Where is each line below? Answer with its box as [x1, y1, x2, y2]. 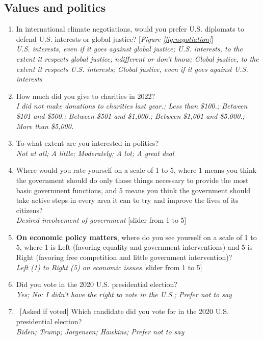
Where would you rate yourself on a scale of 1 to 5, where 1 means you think [16, 165, 257, 175]
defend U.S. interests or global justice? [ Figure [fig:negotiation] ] [16, 33, 214, 44]
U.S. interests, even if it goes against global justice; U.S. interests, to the [16, 43, 243, 54]
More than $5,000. [16, 120, 74, 131]
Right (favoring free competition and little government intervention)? [16, 252, 232, 263]
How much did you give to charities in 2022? [16, 90, 155, 101]
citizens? [16, 204, 43, 215]
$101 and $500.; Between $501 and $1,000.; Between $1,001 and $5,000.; [16, 110, 245, 121]
